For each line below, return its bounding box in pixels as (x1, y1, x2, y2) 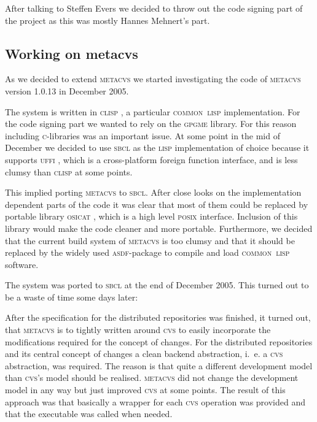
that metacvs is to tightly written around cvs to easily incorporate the (5, 323, 271, 336)
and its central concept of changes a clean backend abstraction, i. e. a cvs (5, 347, 283, 360)
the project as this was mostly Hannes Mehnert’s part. (5, 13, 210, 26)
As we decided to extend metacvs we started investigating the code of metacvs (5, 72, 301, 85)
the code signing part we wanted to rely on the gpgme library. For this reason (5, 117, 297, 130)
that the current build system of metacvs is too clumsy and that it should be (5, 234, 295, 247)
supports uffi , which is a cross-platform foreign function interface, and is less (5, 153, 298, 166)
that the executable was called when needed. (5, 407, 173, 420)
